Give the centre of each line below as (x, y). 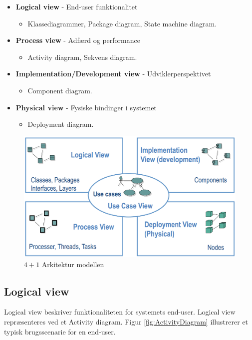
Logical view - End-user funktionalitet (77, 6)
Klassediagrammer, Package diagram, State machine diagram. (122, 23)
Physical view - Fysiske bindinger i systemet (86, 107)
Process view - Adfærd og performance (78, 40)
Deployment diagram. (61, 124)
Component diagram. (60, 90)
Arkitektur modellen (73, 264)
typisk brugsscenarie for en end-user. (60, 331)
